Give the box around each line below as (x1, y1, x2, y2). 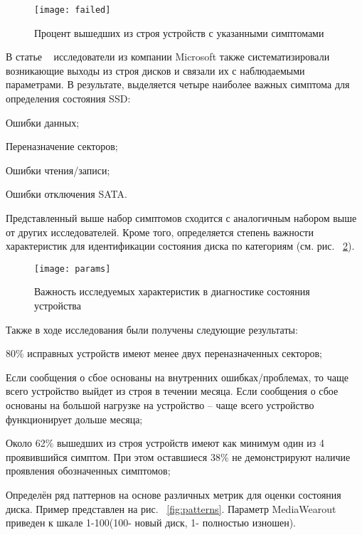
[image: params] (34, 263, 111, 274)
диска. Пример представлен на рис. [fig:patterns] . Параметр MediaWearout (6, 501, 336, 516)
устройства (34, 298, 81, 313)
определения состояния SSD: (6, 91, 131, 106)
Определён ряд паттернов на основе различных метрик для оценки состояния (6, 487, 341, 502)
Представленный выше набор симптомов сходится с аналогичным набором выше (6, 211, 357, 225)
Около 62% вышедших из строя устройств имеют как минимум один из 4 (6, 435, 324, 450)
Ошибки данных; (6, 115, 80, 129)
